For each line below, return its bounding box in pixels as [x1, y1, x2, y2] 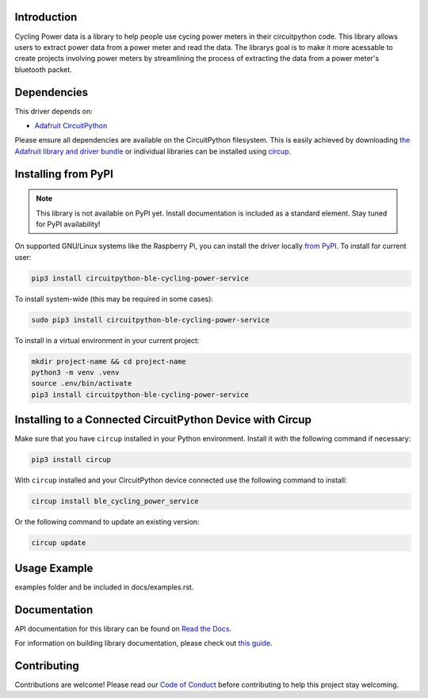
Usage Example [14, 561, 94, 574]
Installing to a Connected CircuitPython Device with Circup [14, 413, 312, 427]
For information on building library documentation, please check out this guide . [14, 639, 273, 648]
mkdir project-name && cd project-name [31, 357, 186, 366]
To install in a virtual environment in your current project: [14, 335, 200, 345]
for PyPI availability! [36, 219, 101, 229]
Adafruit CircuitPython [34, 120, 108, 130]
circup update [31, 539, 86, 547]
